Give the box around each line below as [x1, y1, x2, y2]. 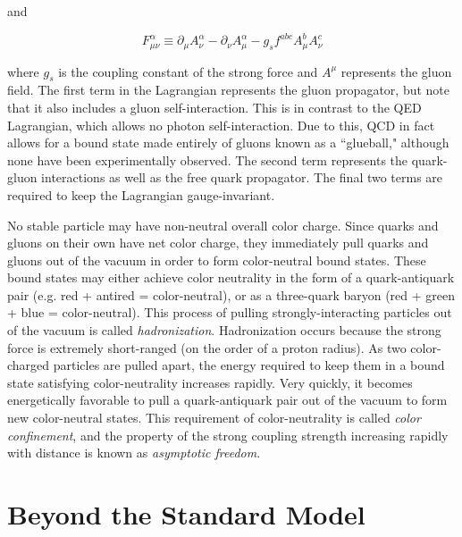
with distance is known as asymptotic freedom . [7, 443, 261, 462]
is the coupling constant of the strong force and [58, 62, 318, 80]
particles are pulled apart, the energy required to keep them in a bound [53, 356, 445, 374]
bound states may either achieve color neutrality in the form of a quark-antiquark [7, 268, 455, 287]
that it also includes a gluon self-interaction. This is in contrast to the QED [7, 97, 422, 116]
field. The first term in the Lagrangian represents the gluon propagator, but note [7, 80, 450, 99]
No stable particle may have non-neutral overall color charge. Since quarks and [7, 215, 439, 234]
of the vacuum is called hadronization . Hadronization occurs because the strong [7, 321, 441, 340]
